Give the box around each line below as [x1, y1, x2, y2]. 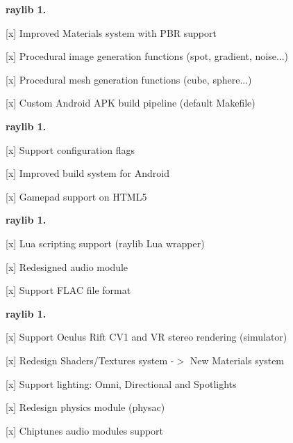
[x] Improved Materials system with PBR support [6, 25, 217, 40]
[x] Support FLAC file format [6, 283, 131, 297]
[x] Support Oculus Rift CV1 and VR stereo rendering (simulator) [6, 329, 287, 344]
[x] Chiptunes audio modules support [6, 423, 164, 437]
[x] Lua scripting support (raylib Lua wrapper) [6, 235, 205, 250]
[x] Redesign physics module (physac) [6, 400, 165, 414]
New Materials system [190, 352, 285, 367]
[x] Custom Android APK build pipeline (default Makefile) [6, 95, 256, 110]
